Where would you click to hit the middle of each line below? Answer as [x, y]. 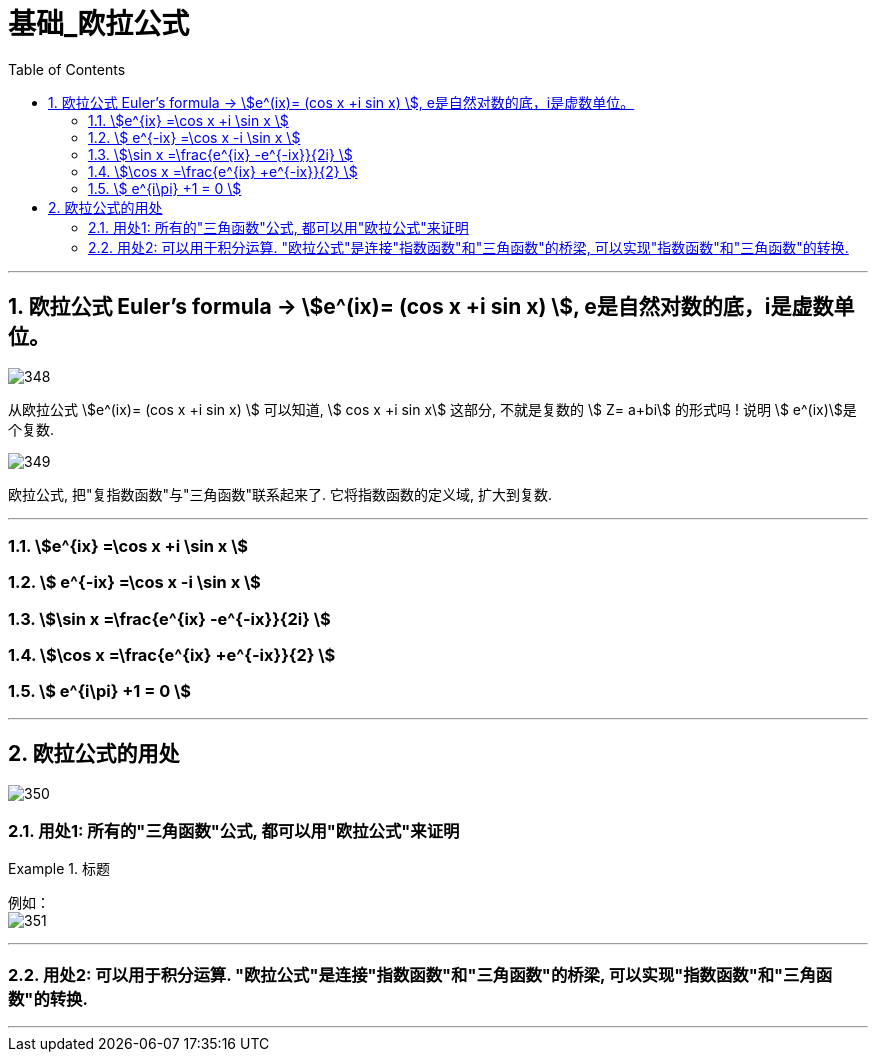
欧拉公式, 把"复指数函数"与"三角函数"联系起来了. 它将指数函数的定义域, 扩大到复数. [280, 494]
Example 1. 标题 [59, 869]
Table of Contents [67, 69]
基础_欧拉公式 [99, 24]
